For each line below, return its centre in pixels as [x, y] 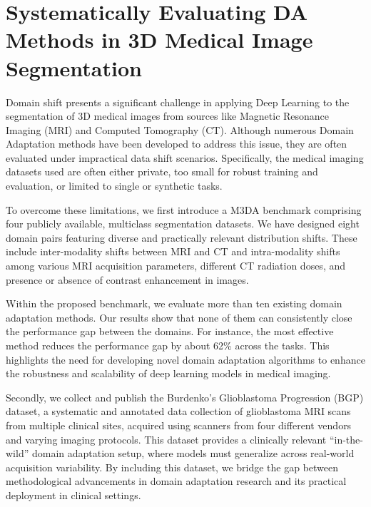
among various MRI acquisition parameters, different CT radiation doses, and [176, 266]
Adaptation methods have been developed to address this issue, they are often [177, 144]
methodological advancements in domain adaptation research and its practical [176, 481]
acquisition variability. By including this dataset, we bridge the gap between [172, 467]
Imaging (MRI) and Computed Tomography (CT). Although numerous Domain [180, 129]
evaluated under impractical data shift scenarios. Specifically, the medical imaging [185, 157]
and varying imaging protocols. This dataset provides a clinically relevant [166, 439]
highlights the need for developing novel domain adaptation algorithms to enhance [185, 359]
